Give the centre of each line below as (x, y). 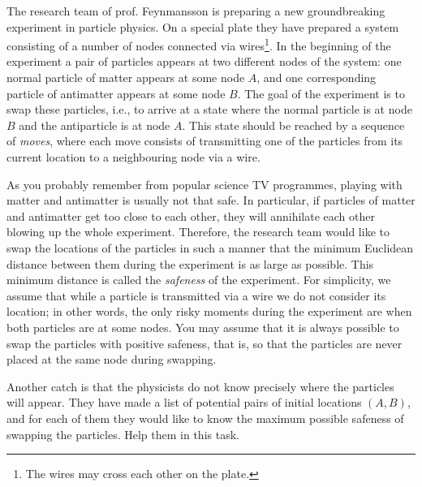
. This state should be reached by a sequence (293, 125)
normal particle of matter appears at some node (126, 78)
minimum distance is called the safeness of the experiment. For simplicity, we (199, 280)
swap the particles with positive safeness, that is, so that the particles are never (205, 343)
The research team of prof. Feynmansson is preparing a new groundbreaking (196, 11)
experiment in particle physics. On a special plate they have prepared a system (203, 26)
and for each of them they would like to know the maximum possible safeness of (205, 418)
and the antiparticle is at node (95, 125)
